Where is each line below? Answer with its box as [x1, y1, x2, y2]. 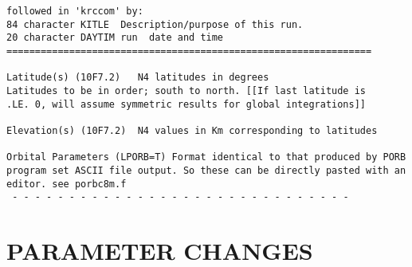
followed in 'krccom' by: [6, 6, 143, 17]
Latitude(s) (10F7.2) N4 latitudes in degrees [6, 72, 269, 84]
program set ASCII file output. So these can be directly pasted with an [6, 164, 406, 176]
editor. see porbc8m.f [6, 178, 127, 190]
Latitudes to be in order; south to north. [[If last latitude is [6, 84, 367, 96]
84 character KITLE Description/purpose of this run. [6, 18, 304, 30]
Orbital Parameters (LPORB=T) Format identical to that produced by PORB [6, 151, 406, 163]
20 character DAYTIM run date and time [6, 32, 224, 44]
